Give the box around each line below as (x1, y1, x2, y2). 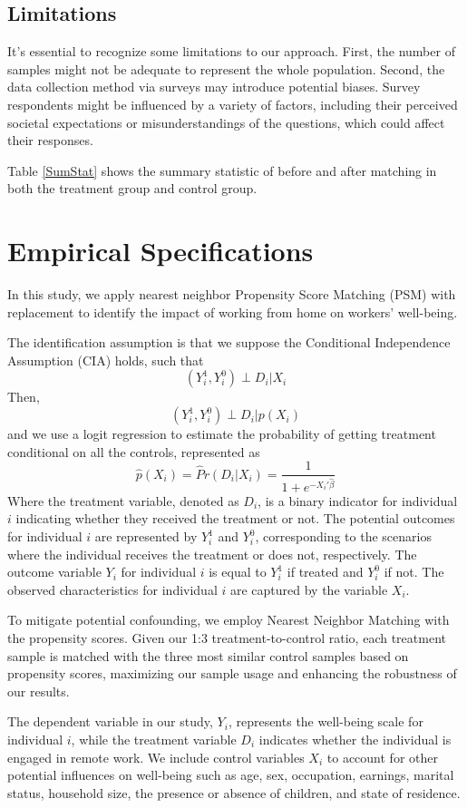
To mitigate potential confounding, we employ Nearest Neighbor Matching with (7, 610, 450, 629)
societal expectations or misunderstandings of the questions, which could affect (7, 112, 445, 131)
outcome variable (7, 562, 102, 581)
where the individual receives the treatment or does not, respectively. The (7, 544, 417, 563)
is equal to (209, 562, 267, 581)
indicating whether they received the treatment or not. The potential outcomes (15, 509, 455, 528)
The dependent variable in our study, (7, 712, 213, 731)
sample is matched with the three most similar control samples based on (7, 646, 409, 665)
